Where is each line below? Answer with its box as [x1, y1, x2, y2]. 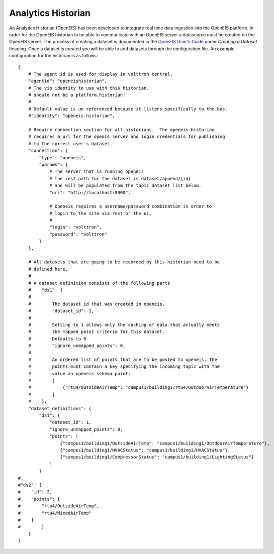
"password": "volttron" [49, 231, 107, 237]
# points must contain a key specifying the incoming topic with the [28, 364, 220, 369]
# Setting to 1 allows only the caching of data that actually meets [28, 322, 220, 328]
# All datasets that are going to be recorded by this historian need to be [28, 259, 220, 265]
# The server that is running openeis [49, 169, 144, 174]
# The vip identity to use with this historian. [28, 85, 149, 91]
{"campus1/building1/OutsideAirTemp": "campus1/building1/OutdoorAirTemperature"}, [60, 441, 270, 446]
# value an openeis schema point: [28, 371, 131, 376]
